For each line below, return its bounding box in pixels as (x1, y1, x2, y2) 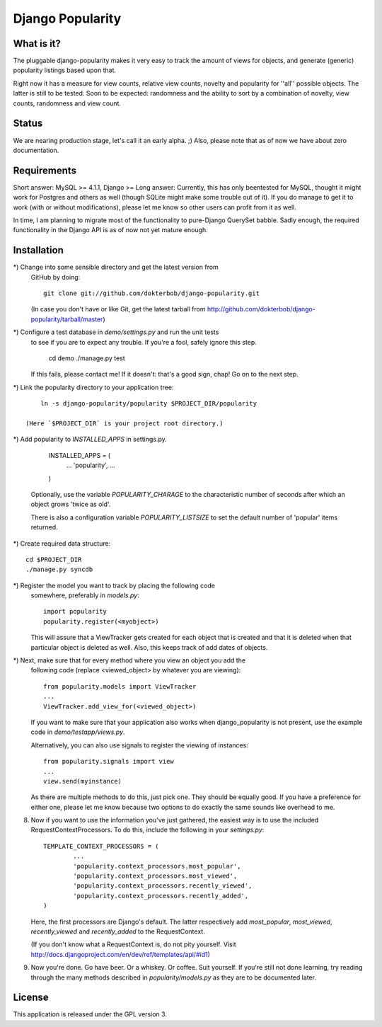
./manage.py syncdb (25, 566, 93, 573)
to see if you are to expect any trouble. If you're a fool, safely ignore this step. (30, 338, 257, 346)
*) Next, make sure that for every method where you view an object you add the (13, 656, 246, 665)
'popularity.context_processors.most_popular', (73, 862, 241, 870)
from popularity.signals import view (43, 757, 175, 766)
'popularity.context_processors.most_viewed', (73, 872, 238, 880)
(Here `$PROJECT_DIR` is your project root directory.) (25, 419, 224, 428)
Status (13, 117, 43, 130)
